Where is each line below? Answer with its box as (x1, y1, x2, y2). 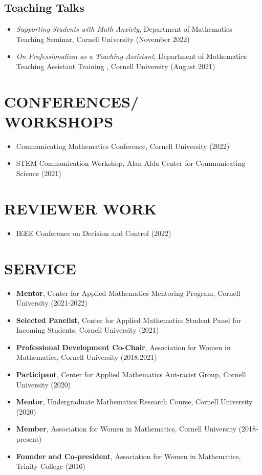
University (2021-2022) (16, 297, 88, 308)
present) (16, 434, 42, 444)
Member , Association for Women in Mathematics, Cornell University (16, 423, 236, 434)
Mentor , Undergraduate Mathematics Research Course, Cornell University (16, 396, 253, 407)
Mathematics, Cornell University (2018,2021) (16, 352, 157, 362)
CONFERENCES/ (4, 91, 139, 112)
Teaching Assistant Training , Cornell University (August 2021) (16, 60, 215, 71)
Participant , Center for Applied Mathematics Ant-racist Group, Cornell (16, 369, 246, 380)
